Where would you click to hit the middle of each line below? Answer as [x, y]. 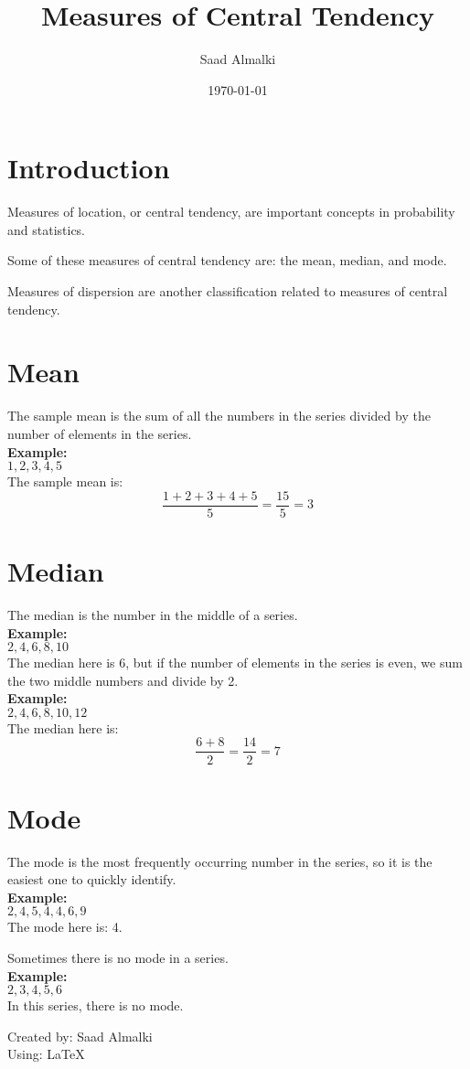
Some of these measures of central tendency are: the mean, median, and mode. [227, 260]
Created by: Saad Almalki [80, 1036]
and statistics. [47, 229]
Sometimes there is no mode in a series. [118, 958]
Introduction [89, 168]
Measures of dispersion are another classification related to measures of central [228, 291]
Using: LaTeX [46, 1054]
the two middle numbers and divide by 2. [123, 680]
